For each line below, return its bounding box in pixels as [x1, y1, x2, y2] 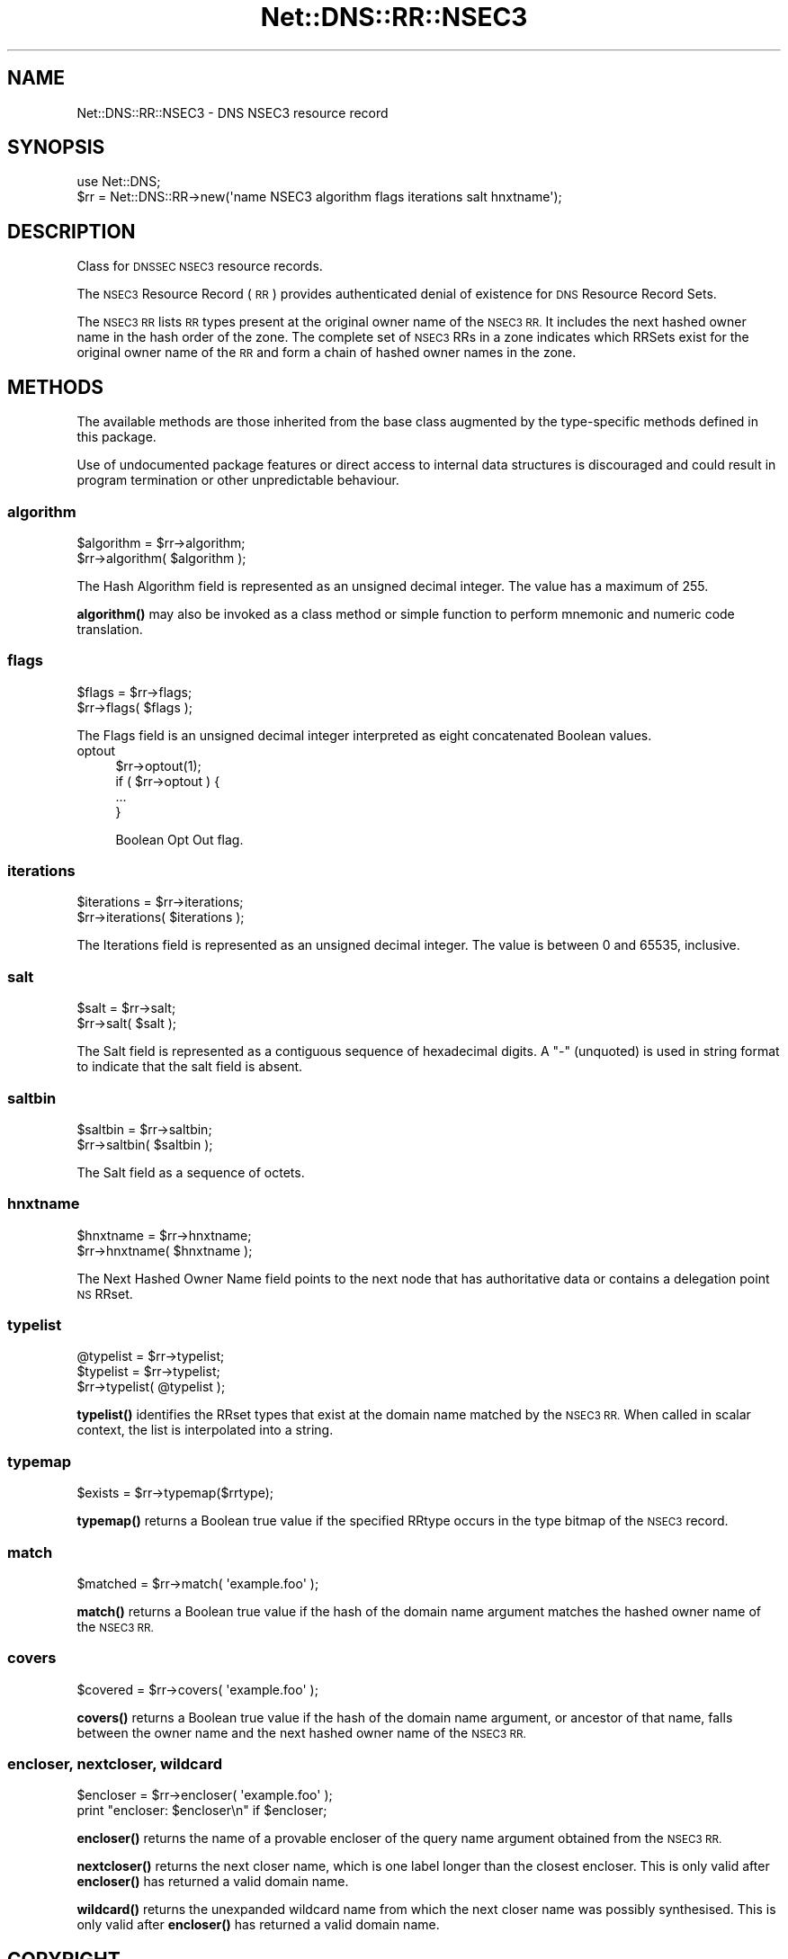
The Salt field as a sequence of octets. [76, 1164, 305, 1180]
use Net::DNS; [76, 174, 161, 190]
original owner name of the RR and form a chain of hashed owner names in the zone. [76, 344, 577, 361]
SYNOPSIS [7, 136, 105, 159]
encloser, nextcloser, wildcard [7, 1755, 222, 1773]
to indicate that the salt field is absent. [76, 1059, 303, 1075]
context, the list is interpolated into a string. [76, 1422, 334, 1438]
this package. [76, 429, 157, 445]
